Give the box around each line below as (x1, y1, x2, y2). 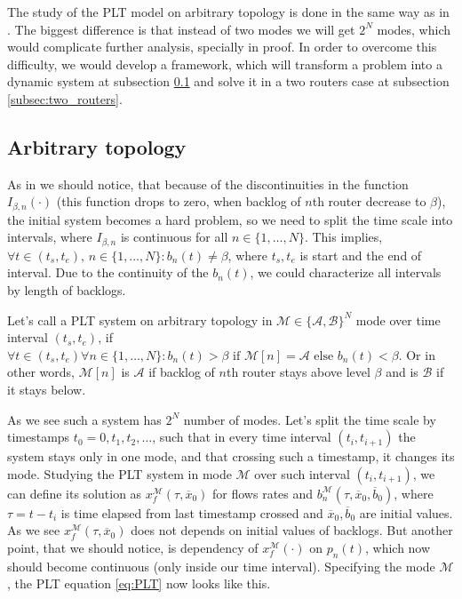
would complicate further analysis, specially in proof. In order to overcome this (7, 37, 437, 56)
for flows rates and (212, 483, 314, 502)
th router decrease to (312, 192, 426, 211)
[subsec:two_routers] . (7, 89, 123, 108)
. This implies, (304, 228, 383, 246)
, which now (364, 538, 431, 556)
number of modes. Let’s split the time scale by (183, 410, 436, 428)
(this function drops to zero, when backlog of (56, 192, 301, 211)
